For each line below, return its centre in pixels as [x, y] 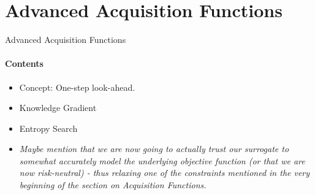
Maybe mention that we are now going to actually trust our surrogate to [154, 149]
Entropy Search [48, 128]
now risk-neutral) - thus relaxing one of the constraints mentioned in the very [165, 173]
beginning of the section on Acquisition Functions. [113, 185]
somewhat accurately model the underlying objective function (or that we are [162, 160]
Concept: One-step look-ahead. [77, 87]
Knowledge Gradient [58, 108]
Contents [24, 63]
